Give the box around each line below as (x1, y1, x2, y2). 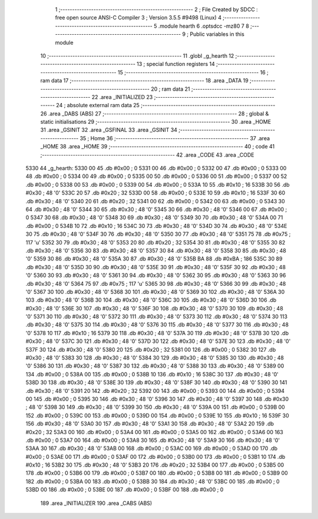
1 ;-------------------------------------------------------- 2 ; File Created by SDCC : (55, 6, 259, 13)
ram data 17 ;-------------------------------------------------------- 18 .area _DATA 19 (40, 77, 249, 84)
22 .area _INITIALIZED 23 (91, 93, 153, 100)
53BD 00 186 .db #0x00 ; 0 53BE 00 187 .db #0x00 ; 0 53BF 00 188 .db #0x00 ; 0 (25, 486, 224, 493)
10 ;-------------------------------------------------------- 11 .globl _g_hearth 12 (40, 52, 234, 59)
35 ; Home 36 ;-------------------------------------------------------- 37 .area (79, 134, 270, 141)
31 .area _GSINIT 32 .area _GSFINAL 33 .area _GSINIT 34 (40, 127, 178, 134)
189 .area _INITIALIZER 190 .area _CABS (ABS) (40, 500, 153, 507)
